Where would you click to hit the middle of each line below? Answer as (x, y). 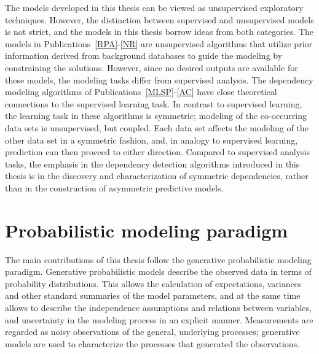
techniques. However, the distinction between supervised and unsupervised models (159, 19)
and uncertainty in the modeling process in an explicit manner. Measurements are (159, 319)
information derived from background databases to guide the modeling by (144, 56)
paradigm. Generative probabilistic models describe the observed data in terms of (158, 271)
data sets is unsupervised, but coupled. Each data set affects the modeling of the (157, 127)
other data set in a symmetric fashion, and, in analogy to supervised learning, (152, 140)
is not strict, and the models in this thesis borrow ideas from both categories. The (159, 32)
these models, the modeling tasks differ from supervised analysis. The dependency (159, 79)
